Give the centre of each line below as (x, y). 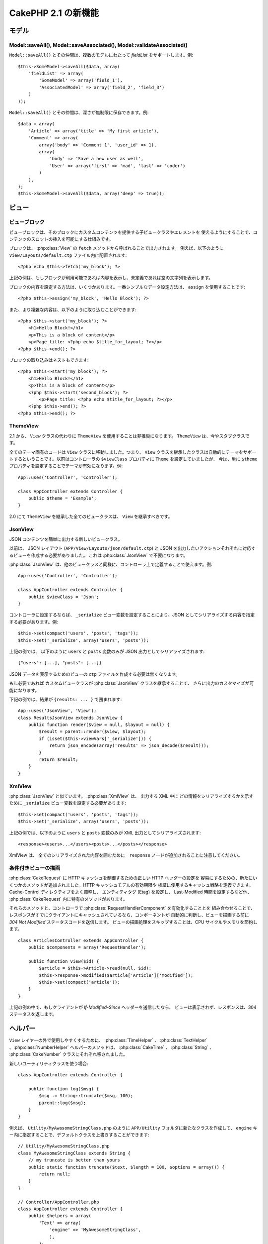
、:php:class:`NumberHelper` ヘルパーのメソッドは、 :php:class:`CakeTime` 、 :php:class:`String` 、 (112, 1047)
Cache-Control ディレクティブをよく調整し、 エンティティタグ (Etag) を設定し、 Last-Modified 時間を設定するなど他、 (131, 892)
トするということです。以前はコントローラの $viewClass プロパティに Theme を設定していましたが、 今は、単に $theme (133, 459)
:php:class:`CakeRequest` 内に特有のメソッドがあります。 (68, 899)
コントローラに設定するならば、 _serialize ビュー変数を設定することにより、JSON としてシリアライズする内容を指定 (132, 615)
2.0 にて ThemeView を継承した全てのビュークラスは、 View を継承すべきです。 (91, 516)
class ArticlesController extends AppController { (81, 940)
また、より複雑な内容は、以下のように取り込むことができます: (73, 310)
